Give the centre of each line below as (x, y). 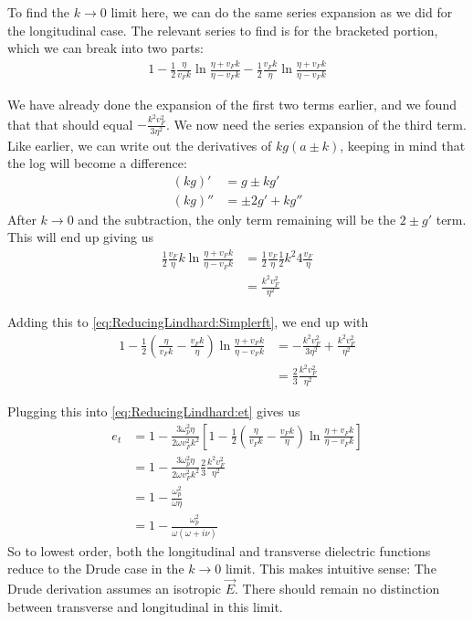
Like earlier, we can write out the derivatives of (140, 145)
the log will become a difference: (97, 163)
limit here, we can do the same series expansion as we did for (282, 12)
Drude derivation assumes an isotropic (114, 589)
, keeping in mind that (403, 145)
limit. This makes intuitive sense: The (331, 569)
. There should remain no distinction (337, 589)
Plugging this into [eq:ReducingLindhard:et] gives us (154, 411)
